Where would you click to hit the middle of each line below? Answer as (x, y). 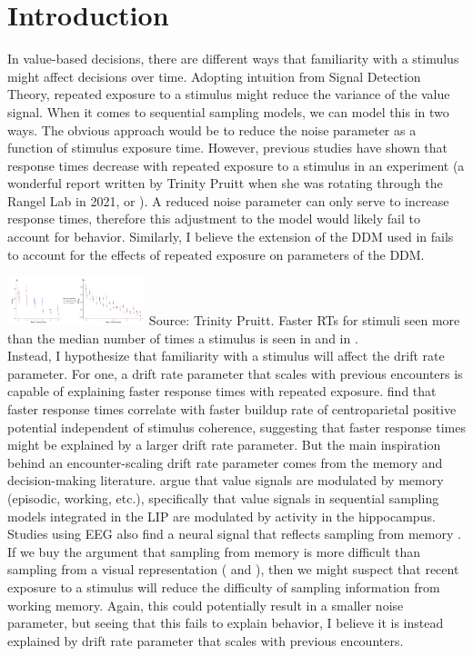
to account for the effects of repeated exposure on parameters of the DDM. (216, 254)
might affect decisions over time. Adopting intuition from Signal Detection (214, 76)
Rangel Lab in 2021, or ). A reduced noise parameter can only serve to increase (228, 200)
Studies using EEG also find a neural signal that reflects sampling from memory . (234, 534)
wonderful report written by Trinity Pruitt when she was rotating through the (225, 183)
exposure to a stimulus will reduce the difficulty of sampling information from (224, 586)
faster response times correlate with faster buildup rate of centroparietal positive (232, 408)
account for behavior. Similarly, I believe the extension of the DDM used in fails (231, 237)
